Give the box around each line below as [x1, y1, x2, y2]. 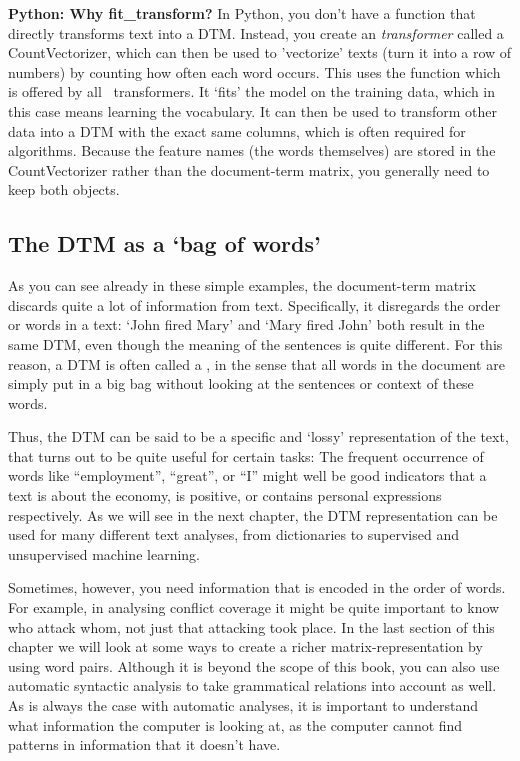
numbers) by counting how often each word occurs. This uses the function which [8, 61, 501, 82]
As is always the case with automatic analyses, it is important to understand [8, 695, 479, 716]
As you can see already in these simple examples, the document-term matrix [8, 275, 476, 296]
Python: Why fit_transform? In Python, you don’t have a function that [8, 3, 476, 23]
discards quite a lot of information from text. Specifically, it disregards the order [8, 294, 501, 315]
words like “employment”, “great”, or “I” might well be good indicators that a [8, 465, 487, 486]
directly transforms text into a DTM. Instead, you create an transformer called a [8, 22, 504, 43]
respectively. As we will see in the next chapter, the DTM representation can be [8, 504, 498, 525]
